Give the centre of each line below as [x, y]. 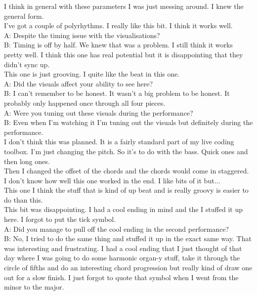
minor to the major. [34, 287]
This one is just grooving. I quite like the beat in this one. [92, 74]
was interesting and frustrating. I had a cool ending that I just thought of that [123, 248]
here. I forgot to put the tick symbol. [60, 219]
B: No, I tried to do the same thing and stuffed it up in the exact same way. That [128, 238]
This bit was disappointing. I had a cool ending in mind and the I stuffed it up [123, 209]
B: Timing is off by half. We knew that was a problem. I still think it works [118, 45]
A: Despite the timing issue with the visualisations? [82, 35]
